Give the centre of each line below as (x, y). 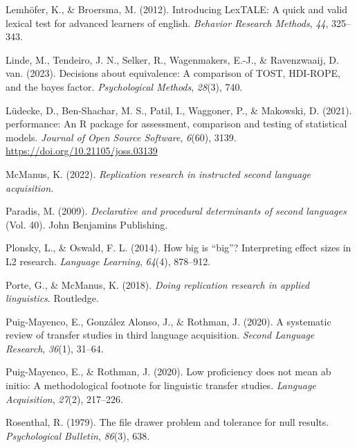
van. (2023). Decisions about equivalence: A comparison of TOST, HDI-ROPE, (173, 73)
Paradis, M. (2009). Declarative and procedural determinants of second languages (176, 211)
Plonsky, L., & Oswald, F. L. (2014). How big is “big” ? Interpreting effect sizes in (178, 248)
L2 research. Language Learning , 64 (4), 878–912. (108, 261)
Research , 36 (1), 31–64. (55, 348)
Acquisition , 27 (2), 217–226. (64, 398)
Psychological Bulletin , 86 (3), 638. (78, 435)
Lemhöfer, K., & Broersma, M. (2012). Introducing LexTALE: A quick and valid (176, 9)
